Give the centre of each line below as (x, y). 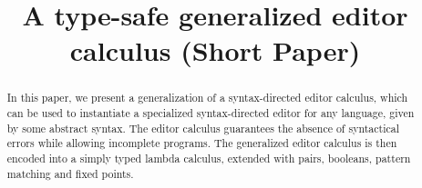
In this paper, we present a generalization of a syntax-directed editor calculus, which (207, 98)
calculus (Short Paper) (215, 50)
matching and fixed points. (70, 173)
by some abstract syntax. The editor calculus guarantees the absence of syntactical (203, 128)
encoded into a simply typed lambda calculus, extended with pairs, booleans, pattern (209, 158)
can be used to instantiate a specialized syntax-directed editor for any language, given (211, 113)
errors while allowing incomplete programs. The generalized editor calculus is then (202, 143)
